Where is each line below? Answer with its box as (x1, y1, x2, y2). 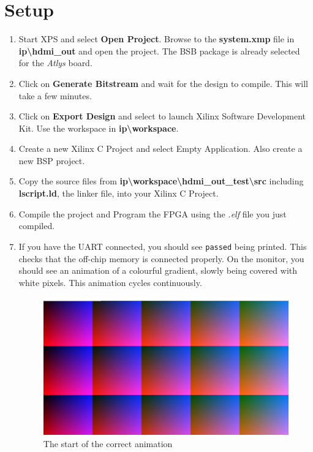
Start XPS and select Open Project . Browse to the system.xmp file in (18, 32, 295, 45)
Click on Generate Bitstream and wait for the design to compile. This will (18, 77, 308, 89)
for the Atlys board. (18, 56, 92, 69)
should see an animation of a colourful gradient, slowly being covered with (18, 264, 297, 277)
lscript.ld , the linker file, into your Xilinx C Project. (18, 187, 219, 200)
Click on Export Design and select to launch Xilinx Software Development (18, 110, 306, 122)
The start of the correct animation (43, 437, 173, 450)
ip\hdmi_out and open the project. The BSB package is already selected (18, 44, 300, 57)
